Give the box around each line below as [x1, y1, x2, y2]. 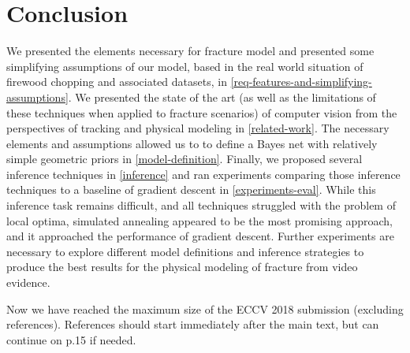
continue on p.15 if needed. [6, 331, 136, 347]
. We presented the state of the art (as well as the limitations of [68, 88, 376, 105]
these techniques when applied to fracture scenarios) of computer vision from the [6, 104, 397, 121]
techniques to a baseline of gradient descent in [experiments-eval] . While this [6, 181, 376, 198]
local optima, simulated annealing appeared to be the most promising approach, [6, 212, 393, 229]
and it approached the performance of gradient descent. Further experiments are [6, 228, 394, 244]
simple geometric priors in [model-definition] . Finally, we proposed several [6, 150, 363, 167]
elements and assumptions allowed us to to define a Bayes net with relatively [6, 135, 378, 151]
